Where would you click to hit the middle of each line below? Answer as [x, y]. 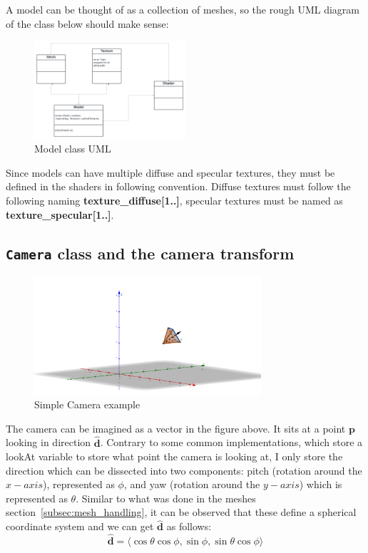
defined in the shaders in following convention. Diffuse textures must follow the [178, 186]
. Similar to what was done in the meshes [166, 498]
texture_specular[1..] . [60, 214]
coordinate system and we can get [80, 526]
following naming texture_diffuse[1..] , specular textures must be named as [174, 201]
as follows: [189, 526]
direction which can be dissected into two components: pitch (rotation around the [184, 470]
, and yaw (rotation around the [192, 484]
